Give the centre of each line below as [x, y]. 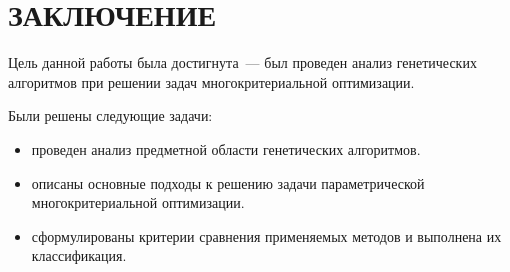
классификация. [79, 255]
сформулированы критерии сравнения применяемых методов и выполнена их [266, 235]
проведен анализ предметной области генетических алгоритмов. [226, 148]
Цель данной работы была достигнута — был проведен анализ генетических [242, 62]
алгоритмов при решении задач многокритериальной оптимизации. [211, 81]
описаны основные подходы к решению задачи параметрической [228, 182]
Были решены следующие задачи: [110, 115]
